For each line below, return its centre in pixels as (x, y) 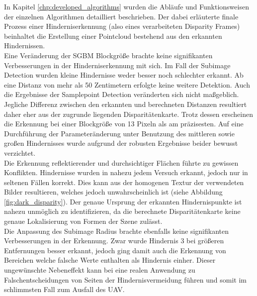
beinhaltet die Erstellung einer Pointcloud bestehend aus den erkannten (113, 36)
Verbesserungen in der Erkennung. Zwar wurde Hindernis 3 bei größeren (114, 241)
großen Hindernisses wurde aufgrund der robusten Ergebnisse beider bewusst (121, 143)
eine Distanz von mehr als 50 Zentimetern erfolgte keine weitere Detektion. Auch (127, 84)
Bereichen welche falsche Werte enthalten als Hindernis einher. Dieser (110, 260)
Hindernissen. (25, 46)
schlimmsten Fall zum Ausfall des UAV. (64, 289)
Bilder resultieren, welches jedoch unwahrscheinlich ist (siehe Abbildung (113, 192)
